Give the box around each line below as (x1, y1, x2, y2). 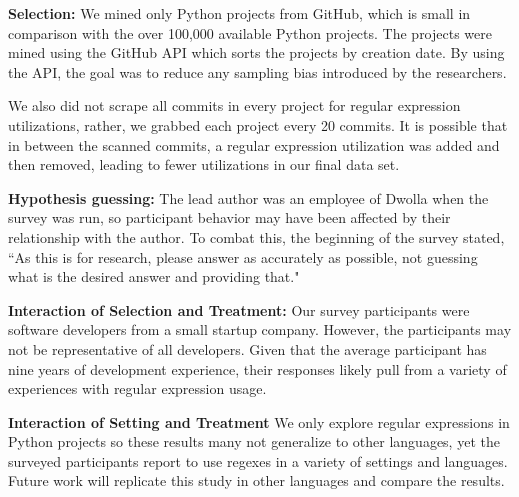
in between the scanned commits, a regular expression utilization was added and (8, 134, 500, 155)
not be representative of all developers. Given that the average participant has (8, 338, 487, 359)
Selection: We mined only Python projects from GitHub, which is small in (8, 3, 471, 23)
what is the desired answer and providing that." (8, 266, 300, 287)
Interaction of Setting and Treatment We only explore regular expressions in (8, 411, 510, 432)
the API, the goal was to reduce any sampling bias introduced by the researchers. (8, 61, 507, 82)
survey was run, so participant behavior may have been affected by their (8, 207, 451, 228)
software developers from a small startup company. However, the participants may (8, 319, 512, 340)
